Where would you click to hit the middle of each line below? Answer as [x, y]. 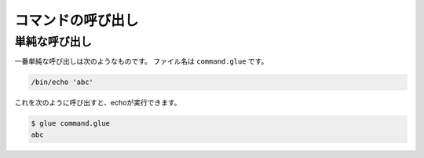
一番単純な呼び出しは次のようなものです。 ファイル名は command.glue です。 [141, 61]
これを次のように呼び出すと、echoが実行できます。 [98, 103]
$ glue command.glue [70, 123]
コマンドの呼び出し [77, 20]
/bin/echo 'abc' [62, 82]
